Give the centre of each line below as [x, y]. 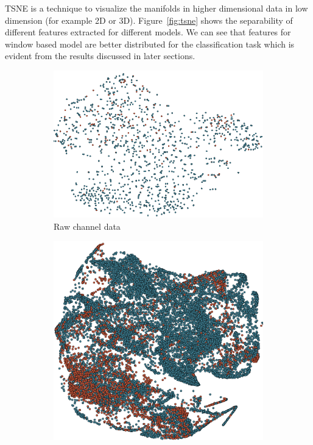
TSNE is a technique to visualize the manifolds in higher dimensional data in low [156, 8]
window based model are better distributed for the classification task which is [150, 44]
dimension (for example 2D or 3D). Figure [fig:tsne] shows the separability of [149, 20]
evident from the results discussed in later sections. [100, 56]
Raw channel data [87, 226]
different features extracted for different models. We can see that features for [148, 32]
